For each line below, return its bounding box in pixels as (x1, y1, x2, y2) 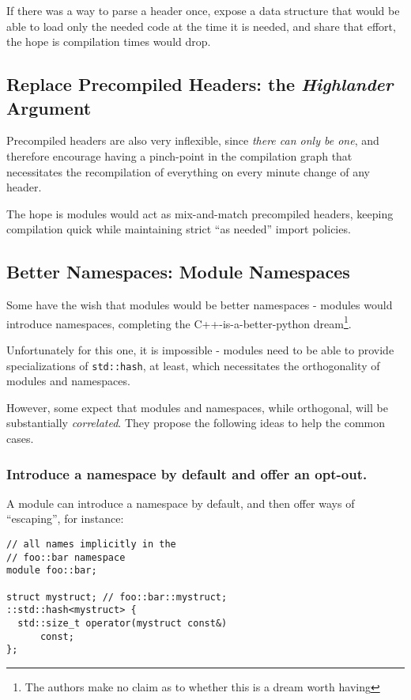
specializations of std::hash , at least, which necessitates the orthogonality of (6, 357, 380, 373)
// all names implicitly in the (6, 539, 176, 551)
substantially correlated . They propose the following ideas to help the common (6, 414, 386, 431)
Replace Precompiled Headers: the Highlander (6, 72, 394, 96)
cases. (6, 430, 34, 447)
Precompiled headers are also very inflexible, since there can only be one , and (6, 132, 379, 149)
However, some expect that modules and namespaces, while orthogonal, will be (6, 399, 388, 415)
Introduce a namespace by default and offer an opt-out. (6, 464, 368, 483)
